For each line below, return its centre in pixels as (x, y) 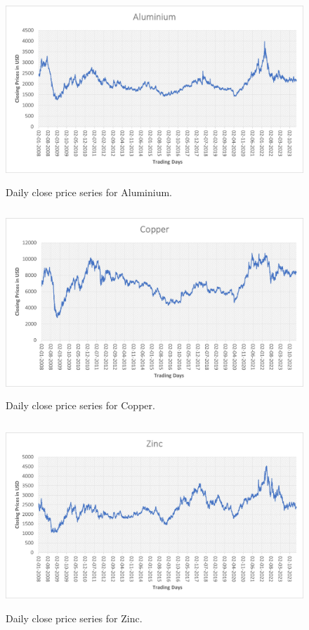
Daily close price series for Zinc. (74, 618)
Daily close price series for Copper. (80, 405)
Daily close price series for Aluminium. (89, 192)
